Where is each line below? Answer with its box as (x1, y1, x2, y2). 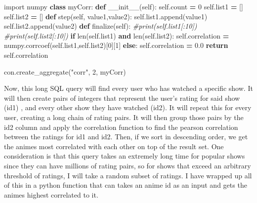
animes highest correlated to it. (4, 189, 98, 200)
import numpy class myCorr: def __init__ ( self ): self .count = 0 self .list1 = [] (4, 1, 243, 11)
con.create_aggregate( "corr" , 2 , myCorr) (4, 66, 126, 77)
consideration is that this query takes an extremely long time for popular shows (4, 151, 245, 161)
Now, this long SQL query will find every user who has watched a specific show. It (4, 83, 253, 93)
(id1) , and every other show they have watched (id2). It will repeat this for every (4, 102, 252, 113)
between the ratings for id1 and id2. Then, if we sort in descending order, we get (4, 131, 248, 142)
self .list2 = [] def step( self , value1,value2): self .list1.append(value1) (4, 11, 208, 21)
